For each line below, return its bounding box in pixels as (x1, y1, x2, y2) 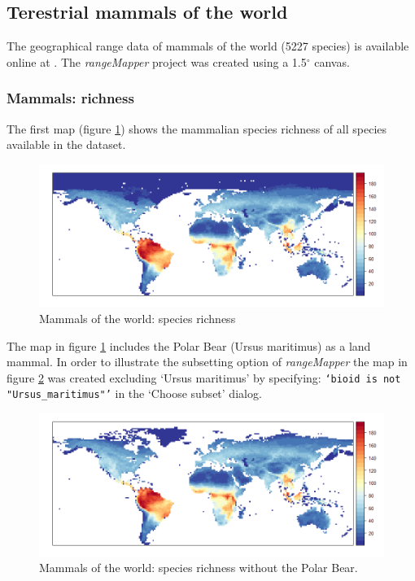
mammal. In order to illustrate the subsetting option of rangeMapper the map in (7, 353, 408, 370)
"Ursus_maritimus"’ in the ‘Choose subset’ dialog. (7, 385, 262, 402)
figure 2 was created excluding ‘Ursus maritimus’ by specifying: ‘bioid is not (7, 369, 401, 386)
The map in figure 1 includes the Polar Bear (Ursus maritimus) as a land (7, 337, 371, 354)
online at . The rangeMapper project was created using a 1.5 (7, 53, 307, 70)
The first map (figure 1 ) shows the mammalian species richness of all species (7, 120, 387, 137)
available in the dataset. (7, 136, 126, 153)
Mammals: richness (7, 88, 134, 108)
